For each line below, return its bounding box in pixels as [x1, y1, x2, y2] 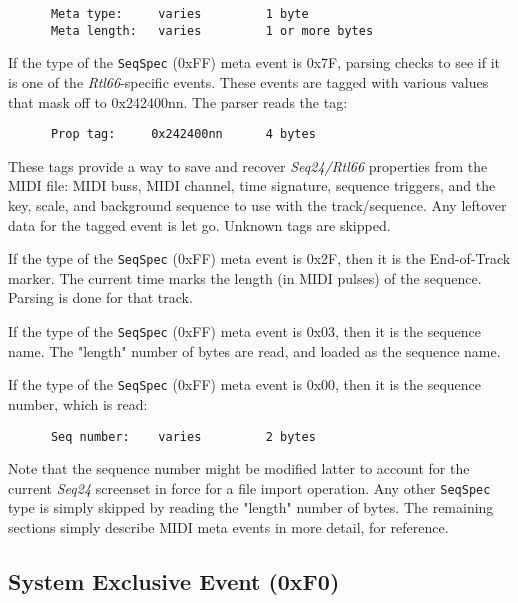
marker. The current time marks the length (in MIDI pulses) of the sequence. [8, 267, 482, 288]
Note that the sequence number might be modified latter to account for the [8, 458, 470, 479]
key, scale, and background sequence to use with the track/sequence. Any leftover [8, 195, 507, 215]
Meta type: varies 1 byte [50, 7, 309, 21]
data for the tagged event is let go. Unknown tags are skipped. [8, 214, 391, 235]
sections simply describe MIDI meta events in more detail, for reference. [8, 517, 449, 538]
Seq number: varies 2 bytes [50, 429, 316, 444]
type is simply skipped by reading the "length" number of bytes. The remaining [8, 497, 494, 518]
